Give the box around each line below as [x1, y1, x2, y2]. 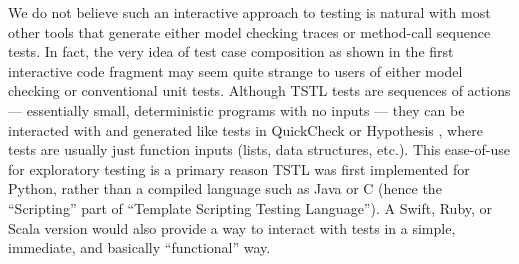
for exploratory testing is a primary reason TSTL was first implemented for [8, 158, 470, 179]
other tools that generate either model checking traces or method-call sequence [8, 21, 491, 42]
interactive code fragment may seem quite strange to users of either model [8, 60, 463, 81]
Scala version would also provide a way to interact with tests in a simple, [8, 217, 456, 238]
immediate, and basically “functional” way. [8, 237, 271, 258]
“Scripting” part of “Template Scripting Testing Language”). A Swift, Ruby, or [8, 197, 493, 218]
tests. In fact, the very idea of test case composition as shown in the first [8, 41, 454, 62]
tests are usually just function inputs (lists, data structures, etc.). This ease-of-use [8, 139, 510, 160]
